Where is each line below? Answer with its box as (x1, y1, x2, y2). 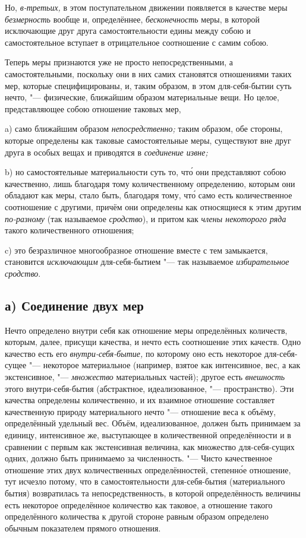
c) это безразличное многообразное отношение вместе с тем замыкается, (5, 243, 268, 256)
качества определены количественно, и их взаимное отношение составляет (5, 394, 275, 406)
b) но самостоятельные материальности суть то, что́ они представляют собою (5, 166, 286, 178)
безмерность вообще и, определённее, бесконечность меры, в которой (5, 12, 260, 25)
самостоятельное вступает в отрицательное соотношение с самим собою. (5, 36, 269, 48)
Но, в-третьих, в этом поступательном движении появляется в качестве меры (5, 1, 288, 13)
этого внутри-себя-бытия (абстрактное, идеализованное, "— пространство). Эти (5, 382, 294, 394)
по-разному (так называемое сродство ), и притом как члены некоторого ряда (5, 212, 286, 224)
